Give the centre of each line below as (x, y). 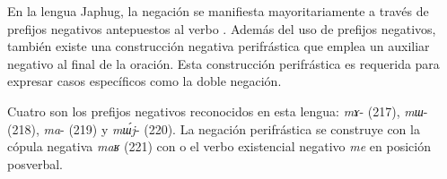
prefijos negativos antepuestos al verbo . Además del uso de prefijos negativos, (222, 28)
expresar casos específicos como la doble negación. (145, 81)
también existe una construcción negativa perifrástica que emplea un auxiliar (219, 46)
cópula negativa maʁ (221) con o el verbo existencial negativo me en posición (219, 146)
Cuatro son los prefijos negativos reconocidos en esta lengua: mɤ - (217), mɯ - (218, 111)
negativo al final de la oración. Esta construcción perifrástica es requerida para (223, 63)
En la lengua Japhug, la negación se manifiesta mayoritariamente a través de (218, 11)
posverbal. (35, 163)
